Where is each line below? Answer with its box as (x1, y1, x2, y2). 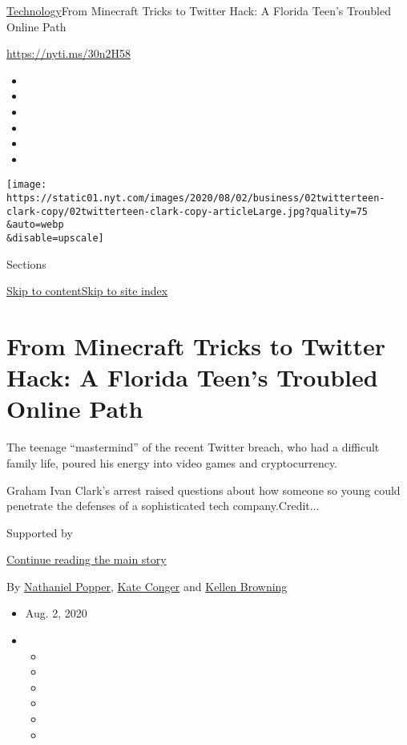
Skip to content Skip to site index (6, 282, 168, 299)
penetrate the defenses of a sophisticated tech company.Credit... (6, 497, 320, 514)
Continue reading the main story (6, 551, 167, 568)
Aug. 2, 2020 (25, 605, 87, 622)
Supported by (6, 524, 73, 541)
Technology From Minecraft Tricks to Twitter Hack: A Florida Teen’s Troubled (6, 2, 391, 18)
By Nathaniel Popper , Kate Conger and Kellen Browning (6, 577, 288, 594)
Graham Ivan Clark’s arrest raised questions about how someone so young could (6, 481, 401, 498)
